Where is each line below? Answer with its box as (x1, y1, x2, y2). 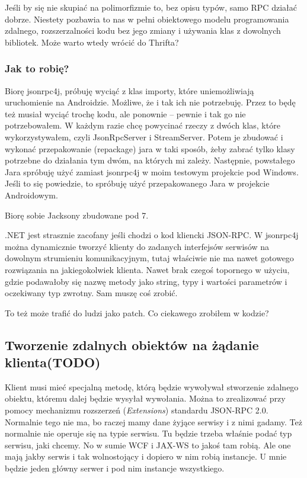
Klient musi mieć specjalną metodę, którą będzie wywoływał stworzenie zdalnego (5, 380, 299, 393)
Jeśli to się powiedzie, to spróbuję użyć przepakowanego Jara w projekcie (5, 177, 270, 190)
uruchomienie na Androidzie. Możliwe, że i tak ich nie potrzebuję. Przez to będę (5, 96, 296, 108)
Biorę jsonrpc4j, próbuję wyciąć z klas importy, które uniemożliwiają (5, 84, 254, 97)
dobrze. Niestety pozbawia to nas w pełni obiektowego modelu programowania (5, 12, 289, 25)
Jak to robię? (5, 61, 69, 76)
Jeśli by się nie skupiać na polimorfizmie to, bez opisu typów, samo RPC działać (5, 1, 297, 13)
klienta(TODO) (5, 353, 101, 371)
